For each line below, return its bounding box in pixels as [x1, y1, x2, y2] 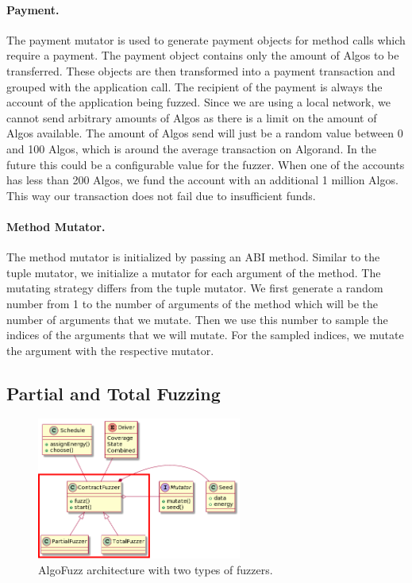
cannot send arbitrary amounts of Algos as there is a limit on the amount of [6, 109, 377, 125]
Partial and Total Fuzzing [6, 380, 221, 405]
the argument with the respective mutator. [6, 342, 214, 358]
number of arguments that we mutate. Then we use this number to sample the [6, 311, 388, 327]
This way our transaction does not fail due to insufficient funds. [6, 187, 316, 203]
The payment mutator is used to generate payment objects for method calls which [6, 31, 406, 48]
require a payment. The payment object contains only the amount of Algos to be [6, 47, 399, 64]
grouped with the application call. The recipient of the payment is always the [6, 78, 383, 95]
